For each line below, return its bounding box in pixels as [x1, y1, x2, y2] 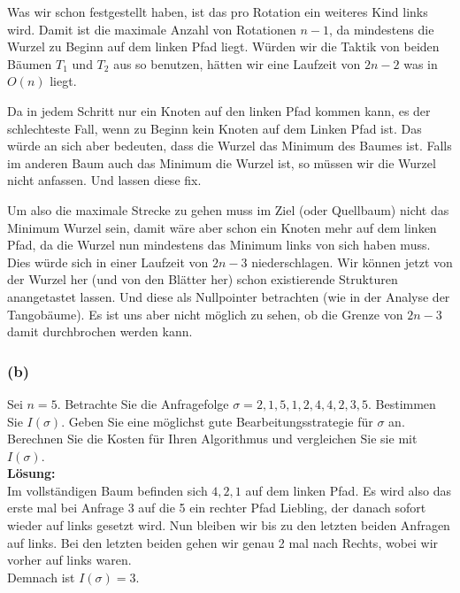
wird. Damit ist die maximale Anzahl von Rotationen [7, 19, 296, 38]
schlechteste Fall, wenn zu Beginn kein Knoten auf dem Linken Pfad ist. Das [7, 119, 422, 137]
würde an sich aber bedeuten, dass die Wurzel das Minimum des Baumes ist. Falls [7, 136, 452, 155]
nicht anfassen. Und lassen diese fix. [7, 171, 202, 189]
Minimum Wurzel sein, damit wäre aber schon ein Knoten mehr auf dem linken [7, 218, 437, 236]
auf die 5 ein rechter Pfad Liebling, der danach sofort [138, 498, 426, 517]
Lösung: [7, 464, 56, 482]
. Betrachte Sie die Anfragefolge [57, 394, 229, 412]
